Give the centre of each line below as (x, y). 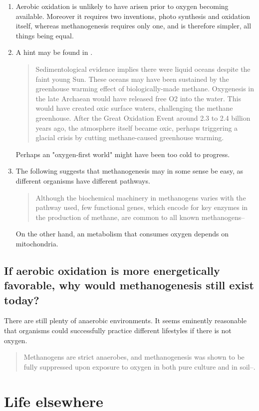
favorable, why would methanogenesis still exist (129, 285)
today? (22, 300)
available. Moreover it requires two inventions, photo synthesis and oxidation (133, 16)
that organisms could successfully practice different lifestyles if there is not (118, 330)
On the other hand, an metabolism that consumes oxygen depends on (122, 234)
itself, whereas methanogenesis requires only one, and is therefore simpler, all (133, 26)
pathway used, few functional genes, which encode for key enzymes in (142, 207)
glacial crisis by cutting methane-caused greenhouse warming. (130, 137)
